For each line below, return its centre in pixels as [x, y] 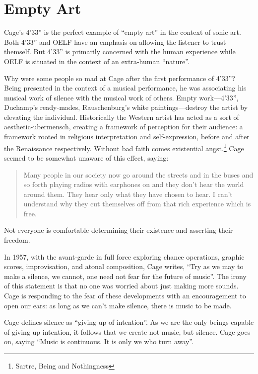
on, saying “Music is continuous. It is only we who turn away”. [99, 341]
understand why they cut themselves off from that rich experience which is [137, 204]
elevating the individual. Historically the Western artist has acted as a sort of [122, 117]
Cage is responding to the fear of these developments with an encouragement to [125, 296]
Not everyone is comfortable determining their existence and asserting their [119, 230]
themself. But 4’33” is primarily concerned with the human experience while [120, 51]
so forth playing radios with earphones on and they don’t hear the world [134, 184]
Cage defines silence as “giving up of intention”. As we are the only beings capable [129, 322]
